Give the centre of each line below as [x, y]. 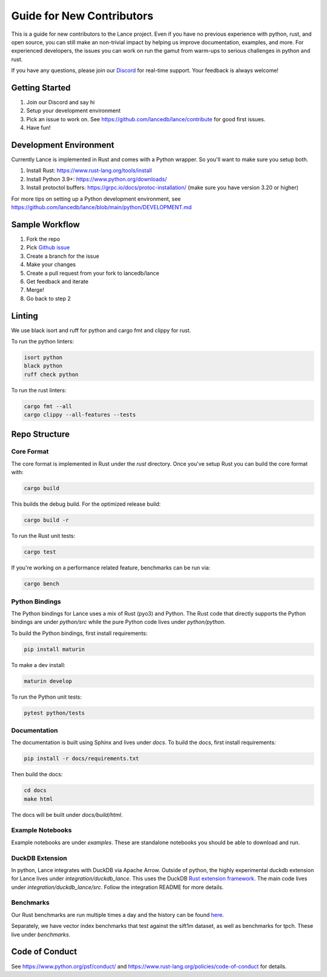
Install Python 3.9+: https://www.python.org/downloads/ [97, 179]
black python [43, 366]
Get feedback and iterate [58, 281]
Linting [25, 316]
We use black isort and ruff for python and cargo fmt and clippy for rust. [101, 330]
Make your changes [51, 264]
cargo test [40, 552]
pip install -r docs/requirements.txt [81, 759]
